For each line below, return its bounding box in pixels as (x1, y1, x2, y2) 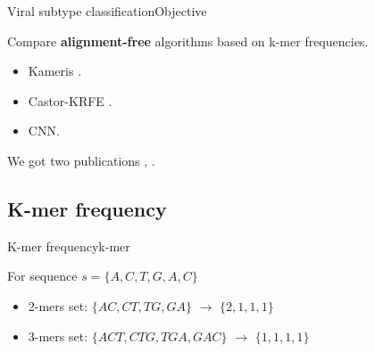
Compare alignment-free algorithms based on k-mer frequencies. (7, 31, 369, 50)
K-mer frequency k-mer (7, 236, 130, 255)
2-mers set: (28, 296, 88, 315)
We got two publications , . (7, 151, 155, 169)
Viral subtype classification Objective (7, 2, 207, 20)
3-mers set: (28, 326, 88, 345)
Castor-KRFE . (28, 91, 112, 110)
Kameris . (28, 61, 82, 80)
